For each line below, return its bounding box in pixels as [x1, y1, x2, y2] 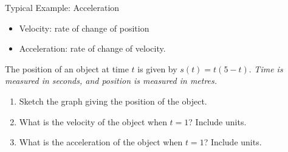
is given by [137, 62, 177, 75]
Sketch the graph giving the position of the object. [19, 94, 207, 107]
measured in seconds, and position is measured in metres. [5, 74, 218, 87]
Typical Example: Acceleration [5, 1, 120, 13]
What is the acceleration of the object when [19, 136, 183, 148]
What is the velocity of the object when [19, 115, 167, 128]
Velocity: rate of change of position [19, 21, 149, 34]
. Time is [249, 62, 283, 75]
